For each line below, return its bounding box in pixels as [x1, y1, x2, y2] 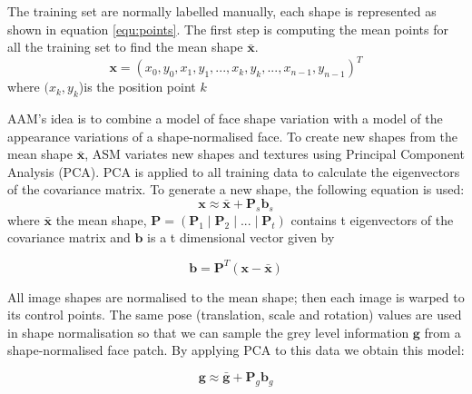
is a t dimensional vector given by [147, 228, 335, 247]
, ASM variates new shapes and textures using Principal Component [84, 144, 465, 163]
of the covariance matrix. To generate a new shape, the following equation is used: [7, 180, 465, 199]
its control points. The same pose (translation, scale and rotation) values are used [7, 305, 462, 324]
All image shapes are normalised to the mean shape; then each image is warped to [7, 287, 465, 306]
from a [424, 322, 461, 341]
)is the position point [78, 77, 196, 96]
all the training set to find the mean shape [7, 37, 243, 56]
